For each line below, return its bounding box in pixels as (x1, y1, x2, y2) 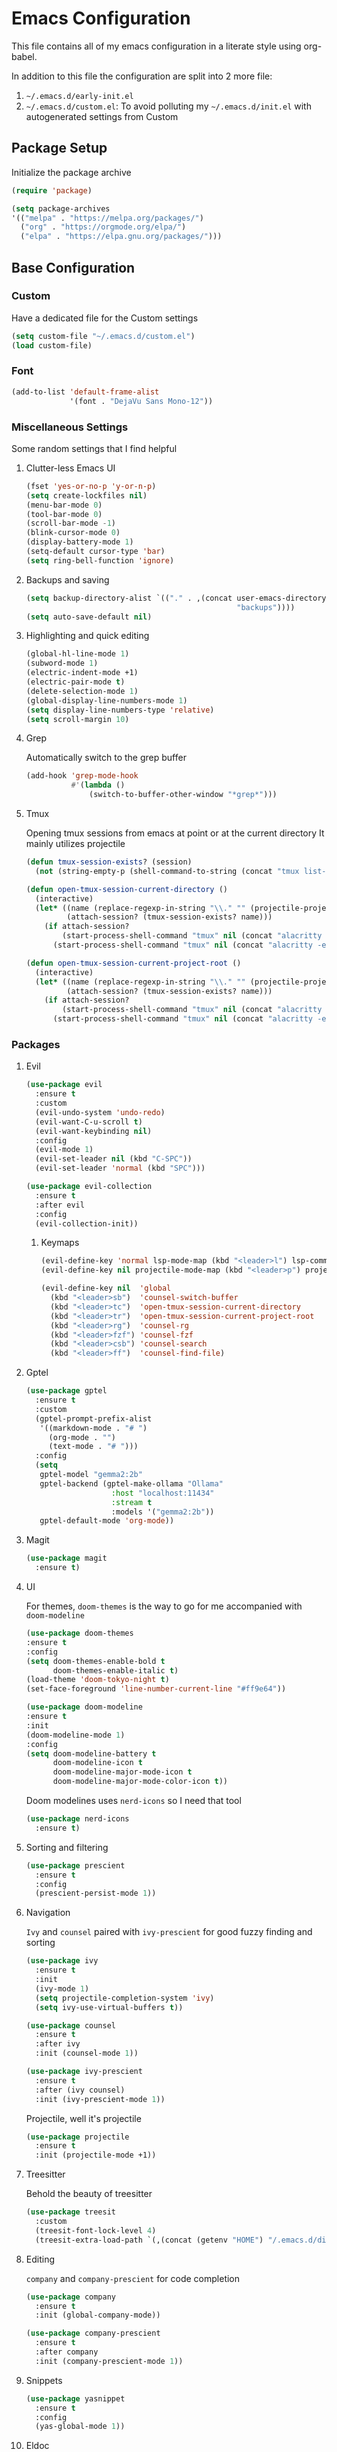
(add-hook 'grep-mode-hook (25, 771, 139, 781)
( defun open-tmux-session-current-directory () (25, 884, 228, 894)
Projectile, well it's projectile (25, 2112, 142, 2124)
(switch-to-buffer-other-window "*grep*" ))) (89, 790, 278, 800)
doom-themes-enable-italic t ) (52, 1665, 179, 1676)
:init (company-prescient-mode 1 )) (35, 2356, 184, 2366)
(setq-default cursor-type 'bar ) (25, 547, 166, 557)
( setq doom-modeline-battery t (25, 1748, 157, 1759)
